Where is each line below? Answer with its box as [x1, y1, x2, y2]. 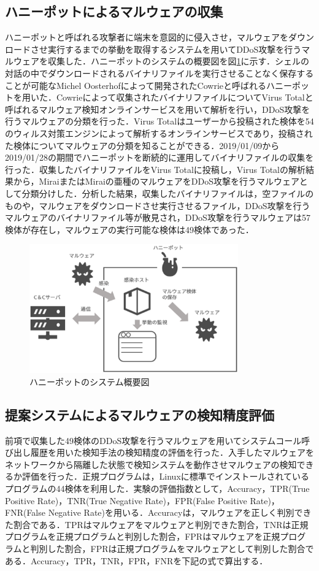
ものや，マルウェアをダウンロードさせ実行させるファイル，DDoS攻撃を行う [5, 199, 310, 212]
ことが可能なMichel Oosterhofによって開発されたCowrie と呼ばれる [5, 79, 267, 91]
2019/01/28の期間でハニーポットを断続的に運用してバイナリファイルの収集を [5, 151, 314, 164]
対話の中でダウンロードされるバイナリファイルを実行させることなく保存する [5, 66, 314, 79]
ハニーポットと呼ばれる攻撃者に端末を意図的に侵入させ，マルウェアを [5, 31, 288, 44]
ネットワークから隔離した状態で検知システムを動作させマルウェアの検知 [5, 458, 297, 470]
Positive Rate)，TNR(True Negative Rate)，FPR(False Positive [5, 494, 247, 507]
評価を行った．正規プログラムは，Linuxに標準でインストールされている [21, 470, 310, 483]
